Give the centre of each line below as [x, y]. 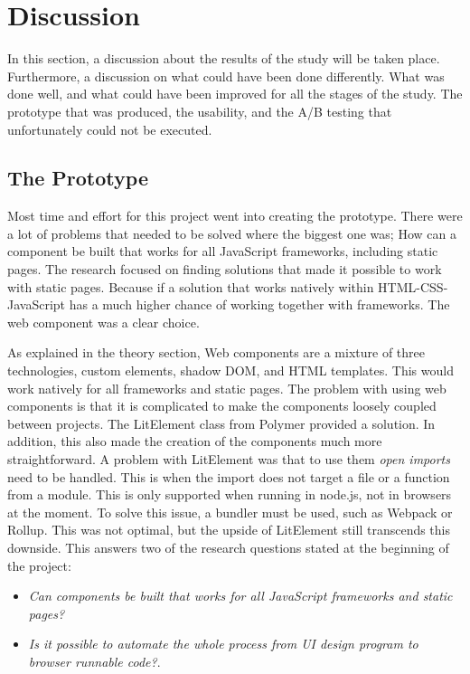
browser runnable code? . [94, 661]
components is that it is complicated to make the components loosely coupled [222, 406]
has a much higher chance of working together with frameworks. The [259, 304]
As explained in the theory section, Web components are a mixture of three [216, 352]
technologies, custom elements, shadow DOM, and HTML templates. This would [230, 370]
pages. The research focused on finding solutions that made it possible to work [225, 269]
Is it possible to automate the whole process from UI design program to [223, 644]
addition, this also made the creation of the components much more [195, 441]
